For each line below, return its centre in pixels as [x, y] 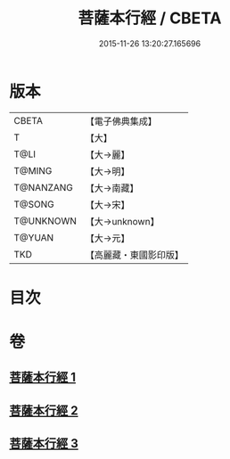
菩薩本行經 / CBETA [150, 18]
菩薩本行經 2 [44, 410]
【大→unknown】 [122, 221]
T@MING [33, 170]
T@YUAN [34, 237]
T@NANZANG [44, 187]
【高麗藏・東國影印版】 [135, 255]
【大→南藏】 [112, 188]
